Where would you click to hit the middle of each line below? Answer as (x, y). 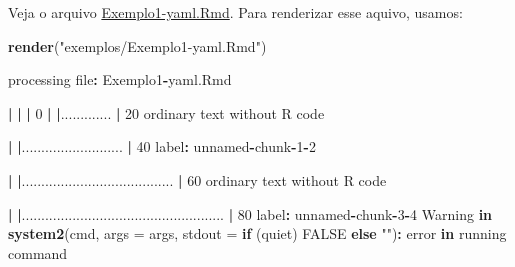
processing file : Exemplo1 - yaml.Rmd (120, 79)
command (38, 252)
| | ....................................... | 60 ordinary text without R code (197, 179)
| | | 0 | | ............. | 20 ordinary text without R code (166, 112)
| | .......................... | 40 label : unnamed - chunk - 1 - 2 (162, 146)
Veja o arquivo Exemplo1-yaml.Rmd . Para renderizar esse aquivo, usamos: (235, 12)
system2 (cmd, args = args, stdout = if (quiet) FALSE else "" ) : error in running (257, 233)
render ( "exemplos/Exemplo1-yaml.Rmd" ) (137, 45)
